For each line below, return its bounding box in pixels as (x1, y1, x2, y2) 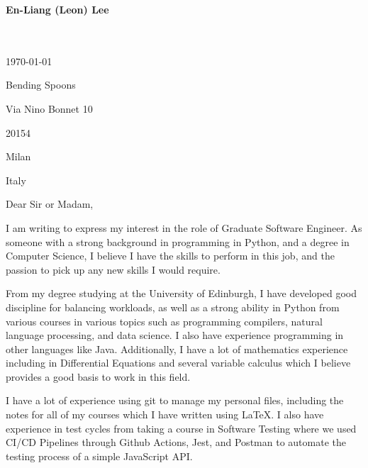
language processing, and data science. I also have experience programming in (6, 328, 344, 342)
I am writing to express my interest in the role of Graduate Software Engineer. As (6, 220, 362, 235)
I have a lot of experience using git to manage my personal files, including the (6, 393, 344, 408)
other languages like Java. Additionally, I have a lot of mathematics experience (6, 341, 348, 356)
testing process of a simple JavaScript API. (6, 448, 193, 463)
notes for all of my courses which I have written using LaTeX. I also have (6, 407, 324, 422)
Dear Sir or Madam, (6, 196, 94, 211)
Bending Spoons (6, 77, 76, 92)
